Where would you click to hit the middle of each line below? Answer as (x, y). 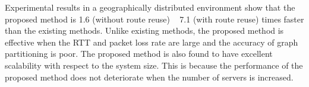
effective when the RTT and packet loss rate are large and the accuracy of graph (152, 42)
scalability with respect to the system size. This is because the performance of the (154, 65)
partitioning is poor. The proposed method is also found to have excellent (139, 54)
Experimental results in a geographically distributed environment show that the (150, 7)
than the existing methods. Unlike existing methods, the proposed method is (144, 30)
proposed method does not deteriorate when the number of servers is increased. (149, 77)
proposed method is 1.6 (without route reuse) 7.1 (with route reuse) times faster (154, 19)
